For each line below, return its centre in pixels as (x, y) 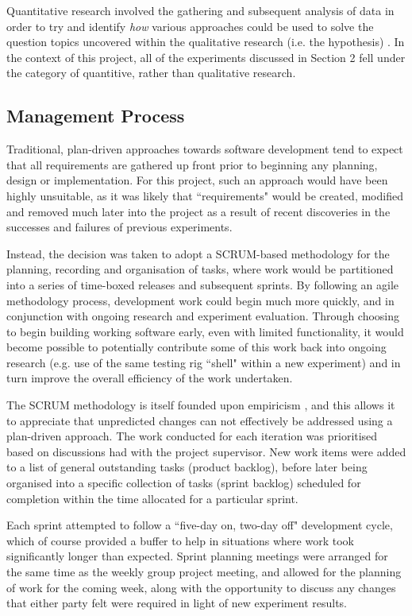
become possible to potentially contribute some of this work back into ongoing (196, 347)
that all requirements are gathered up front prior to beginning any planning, (192, 164)
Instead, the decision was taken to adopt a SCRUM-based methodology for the (198, 253)
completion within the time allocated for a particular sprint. (152, 498)
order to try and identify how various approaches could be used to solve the (190, 26)
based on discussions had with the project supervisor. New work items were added (206, 451)
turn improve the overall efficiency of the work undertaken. (150, 378)
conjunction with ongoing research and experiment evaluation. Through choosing (203, 316)
